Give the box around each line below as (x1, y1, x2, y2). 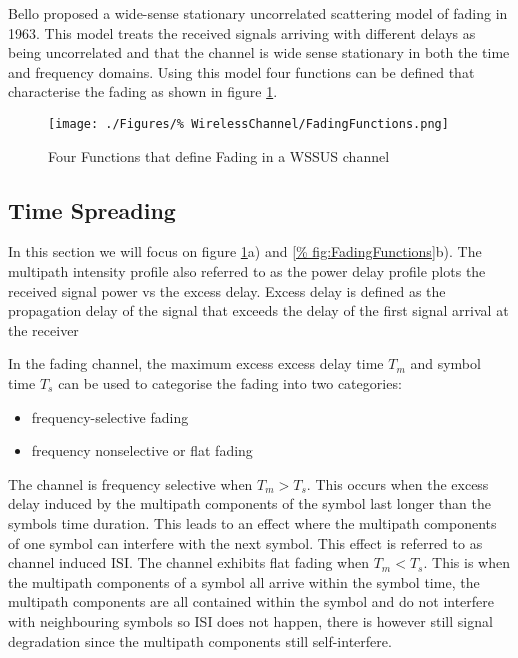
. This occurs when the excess (306, 473, 489, 494)
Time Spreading (8, 194, 176, 225)
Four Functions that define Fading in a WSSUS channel (48, 145, 390, 166)
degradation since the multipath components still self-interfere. (8, 630, 392, 651)
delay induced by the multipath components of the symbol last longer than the (8, 493, 491, 514)
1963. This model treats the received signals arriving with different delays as (8, 22, 476, 43)
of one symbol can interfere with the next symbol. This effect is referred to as (8, 532, 483, 553)
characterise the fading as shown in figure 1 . (8, 81, 278, 102)
